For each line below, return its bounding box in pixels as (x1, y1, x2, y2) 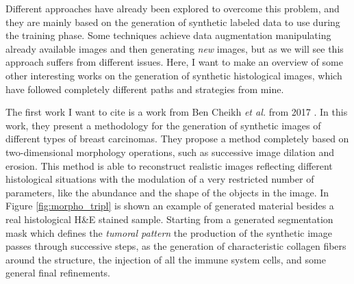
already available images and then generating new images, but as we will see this (5, 41, 344, 55)
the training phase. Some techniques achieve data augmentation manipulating (5, 28, 331, 42)
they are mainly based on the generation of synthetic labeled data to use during (5, 14, 340, 29)
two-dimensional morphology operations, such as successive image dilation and (5, 144, 335, 159)
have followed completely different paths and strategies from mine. (5, 81, 284, 96)
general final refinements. (5, 266, 110, 280)
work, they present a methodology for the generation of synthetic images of (5, 118, 321, 132)
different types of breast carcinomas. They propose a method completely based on (5, 131, 349, 146)
